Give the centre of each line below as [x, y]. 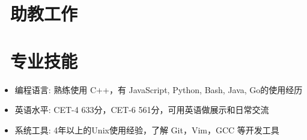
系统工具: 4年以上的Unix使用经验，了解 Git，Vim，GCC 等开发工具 [147, 129]
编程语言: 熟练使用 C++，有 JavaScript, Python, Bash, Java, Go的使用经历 [159, 89]
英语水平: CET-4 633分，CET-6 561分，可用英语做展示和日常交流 [142, 110]
